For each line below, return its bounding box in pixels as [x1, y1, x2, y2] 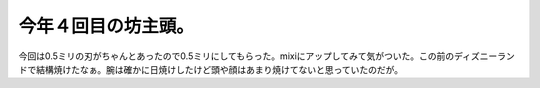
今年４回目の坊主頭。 [18, 15, 195, 37]
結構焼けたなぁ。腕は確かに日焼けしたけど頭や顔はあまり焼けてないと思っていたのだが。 [35, 63, 404, 75]
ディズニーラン [453, 50, 515, 62]
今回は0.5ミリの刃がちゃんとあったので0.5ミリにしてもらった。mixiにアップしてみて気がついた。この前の [18, 50, 455, 62]
